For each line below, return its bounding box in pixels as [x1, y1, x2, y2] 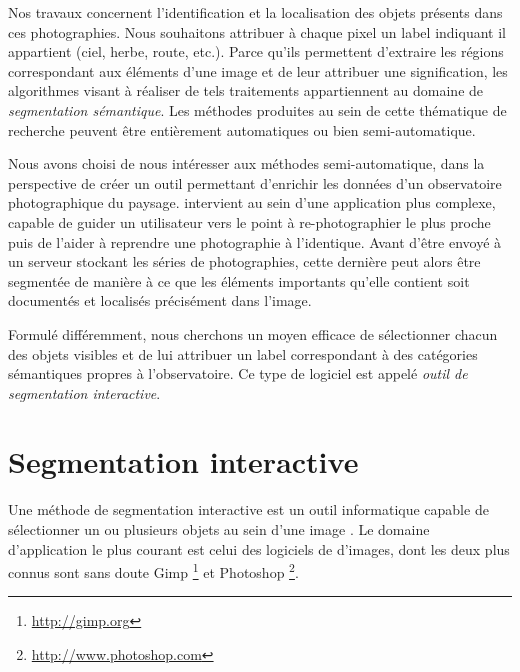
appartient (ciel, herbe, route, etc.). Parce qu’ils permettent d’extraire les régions [8, 41, 504, 62]
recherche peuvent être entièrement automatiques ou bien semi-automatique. [8, 119, 476, 140]
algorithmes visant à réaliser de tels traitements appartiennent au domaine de [8, 80, 484, 101]
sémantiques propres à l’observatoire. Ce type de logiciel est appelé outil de [8, 363, 468, 384]
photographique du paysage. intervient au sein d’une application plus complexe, [8, 192, 496, 213]
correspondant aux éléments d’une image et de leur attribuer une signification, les [8, 60, 508, 81]
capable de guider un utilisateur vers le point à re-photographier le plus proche [8, 211, 491, 232]
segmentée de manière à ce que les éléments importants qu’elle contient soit [8, 270, 470, 291]
